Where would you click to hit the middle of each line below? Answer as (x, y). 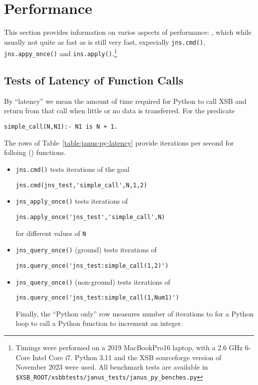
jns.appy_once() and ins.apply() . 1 (61, 53)
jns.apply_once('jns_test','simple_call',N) (90, 217)
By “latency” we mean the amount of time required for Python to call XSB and (125, 101)
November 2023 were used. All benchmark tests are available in (112, 367)
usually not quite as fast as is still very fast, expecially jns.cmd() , (105, 41)
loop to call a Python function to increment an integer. (99, 323)
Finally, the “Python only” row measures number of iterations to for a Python (135, 313)
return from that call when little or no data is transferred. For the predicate (120, 111)
